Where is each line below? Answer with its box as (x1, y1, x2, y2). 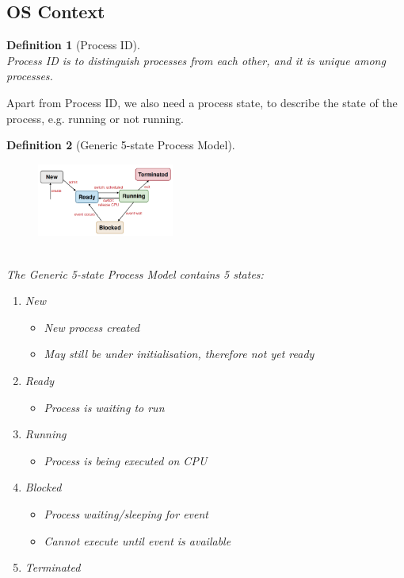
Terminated (25, 559, 81, 576)
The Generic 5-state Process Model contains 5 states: (6, 265, 264, 282)
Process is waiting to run (44, 399, 165, 415)
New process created (44, 318, 140, 335)
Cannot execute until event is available (44, 532, 231, 549)
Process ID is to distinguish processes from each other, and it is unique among (6, 52, 386, 68)
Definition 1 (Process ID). (6, 37, 140, 53)
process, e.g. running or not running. (6, 110, 184, 126)
